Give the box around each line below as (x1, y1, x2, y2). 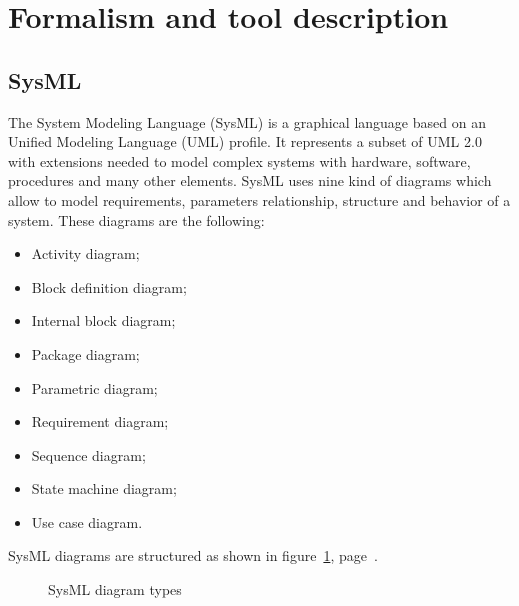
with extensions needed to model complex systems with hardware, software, (8, 150, 471, 171)
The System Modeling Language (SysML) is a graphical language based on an (8, 111, 486, 132)
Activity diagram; (31, 243, 140, 264)
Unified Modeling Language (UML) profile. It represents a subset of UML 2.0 (8, 131, 482, 152)
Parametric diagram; (31, 377, 158, 398)
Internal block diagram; (31, 310, 176, 331)
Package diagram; (31, 343, 140, 364)
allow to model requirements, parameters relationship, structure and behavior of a (8, 189, 511, 210)
